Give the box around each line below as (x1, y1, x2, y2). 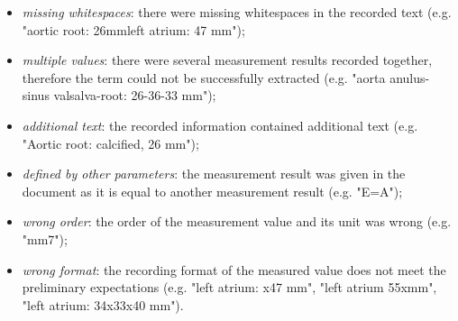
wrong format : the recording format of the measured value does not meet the (22, 260, 446, 279)
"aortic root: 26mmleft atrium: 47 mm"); (22, 20, 245, 39)
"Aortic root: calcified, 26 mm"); (22, 133, 199, 152)
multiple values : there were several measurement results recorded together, (22, 50, 433, 69)
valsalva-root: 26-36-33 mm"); (53, 86, 216, 105)
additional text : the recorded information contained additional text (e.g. (22, 115, 418, 134)
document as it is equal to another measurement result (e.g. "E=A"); (22, 181, 403, 200)
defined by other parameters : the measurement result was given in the (22, 164, 406, 183)
